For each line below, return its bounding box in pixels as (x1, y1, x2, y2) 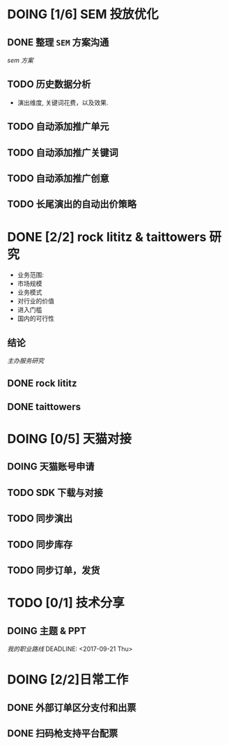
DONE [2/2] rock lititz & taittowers (7, 229, 207, 245)
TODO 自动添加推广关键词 (7, 146, 118, 158)
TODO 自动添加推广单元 (7, 121, 109, 133)
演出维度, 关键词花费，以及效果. (17, 98, 109, 107)
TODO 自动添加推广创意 (7, 172, 109, 184)
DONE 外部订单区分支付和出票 (7, 702, 137, 714)
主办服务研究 (7, 356, 44, 365)
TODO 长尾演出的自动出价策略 (7, 198, 137, 210)
